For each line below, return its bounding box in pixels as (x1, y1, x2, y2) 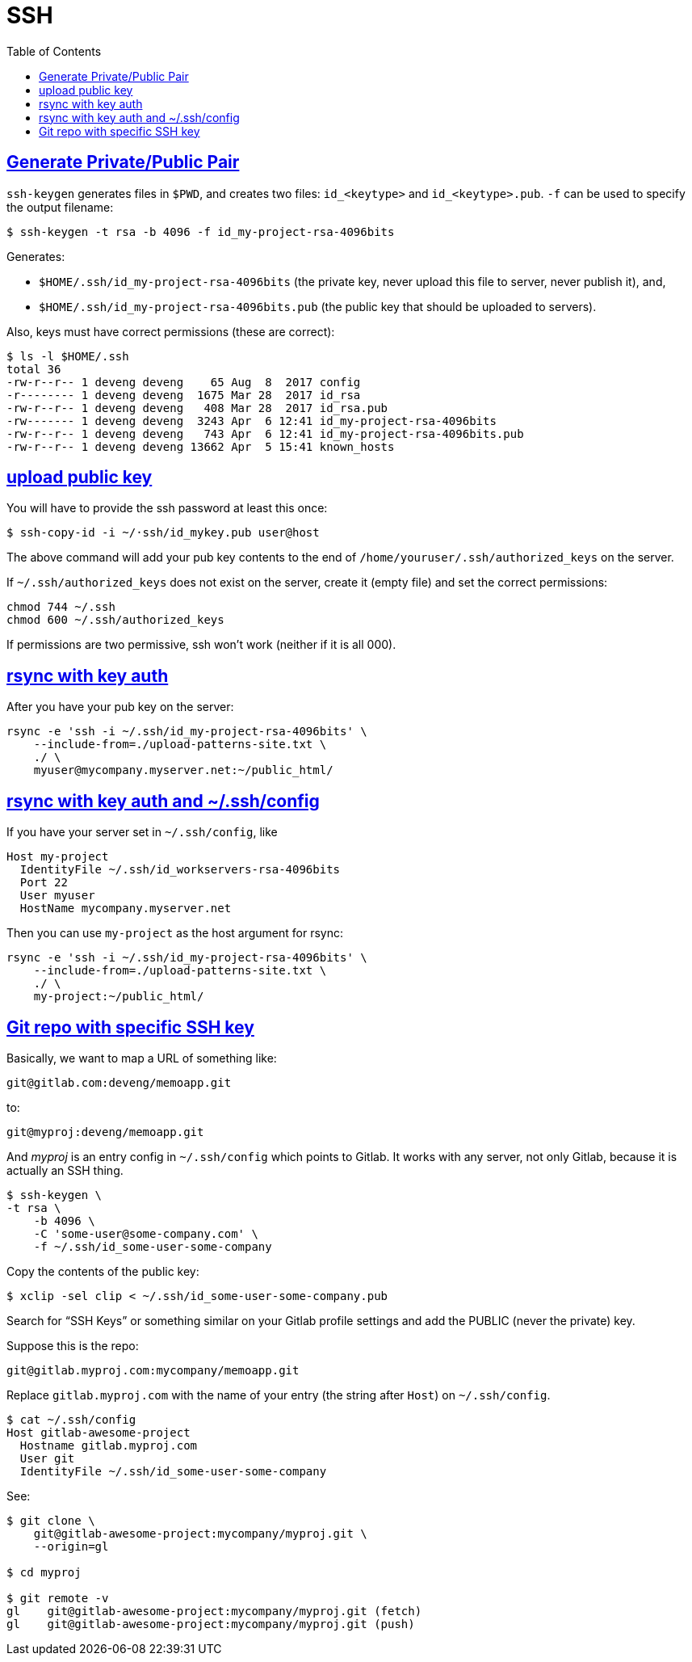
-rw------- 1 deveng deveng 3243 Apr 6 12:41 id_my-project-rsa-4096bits (6, 414, 497, 427)
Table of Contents (6, 44, 102, 58)
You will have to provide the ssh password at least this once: (6, 501, 328, 515)
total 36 (6, 362, 61, 376)
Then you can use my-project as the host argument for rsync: (6, 926, 344, 940)
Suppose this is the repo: (6, 1338, 139, 1353)
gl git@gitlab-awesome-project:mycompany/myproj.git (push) (6, 1617, 415, 1630)
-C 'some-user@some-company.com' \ (33, 1227, 258, 1240)
